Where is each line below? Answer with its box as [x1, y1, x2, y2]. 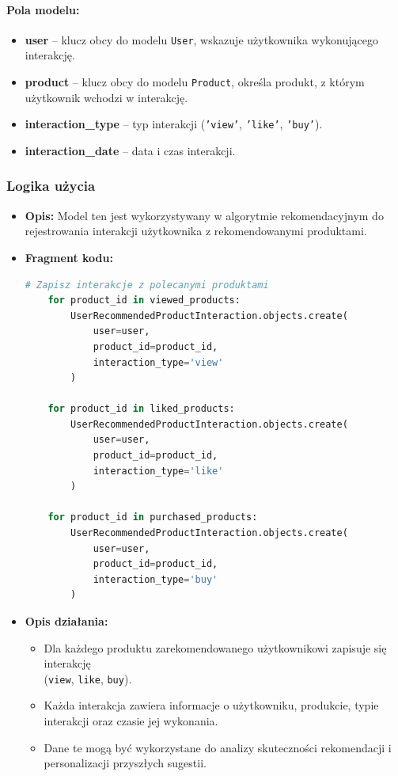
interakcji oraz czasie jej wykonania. [44, 713, 218, 729]
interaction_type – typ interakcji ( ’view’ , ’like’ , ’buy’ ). [25, 116, 323, 132]
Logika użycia [6, 176, 96, 196]
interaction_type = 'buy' [93, 573, 218, 585]
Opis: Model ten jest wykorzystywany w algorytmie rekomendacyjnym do [25, 207, 384, 223]
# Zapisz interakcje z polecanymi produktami [25, 279, 269, 291]
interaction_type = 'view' [93, 356, 224, 368]
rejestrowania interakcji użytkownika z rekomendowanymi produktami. [25, 223, 367, 239]
